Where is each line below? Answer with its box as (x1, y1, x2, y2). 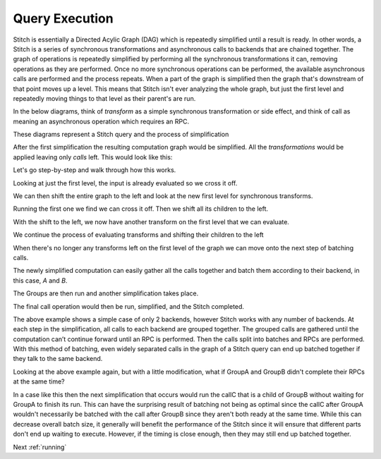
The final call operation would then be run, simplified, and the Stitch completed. (13, 302, 245, 310)
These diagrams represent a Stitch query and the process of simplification (13, 130, 229, 139)
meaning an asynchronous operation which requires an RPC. (13, 117, 190, 126)
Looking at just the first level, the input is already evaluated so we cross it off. (13, 178, 238, 187)
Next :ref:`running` (13, 443, 67, 451)
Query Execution (13, 11, 114, 26)
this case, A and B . (13, 276, 68, 285)
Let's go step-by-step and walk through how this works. (13, 166, 176, 174)
